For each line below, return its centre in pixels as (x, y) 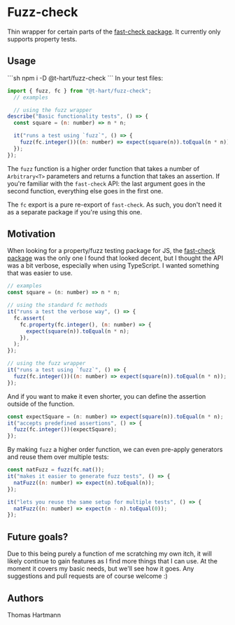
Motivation (31, 234)
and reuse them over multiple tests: (58, 457)
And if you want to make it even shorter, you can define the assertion (107, 396)
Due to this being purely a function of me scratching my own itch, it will (109, 554)
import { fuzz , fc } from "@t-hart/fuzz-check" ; (79, 91)
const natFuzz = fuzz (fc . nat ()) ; (56, 470)
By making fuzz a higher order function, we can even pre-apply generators (115, 450)
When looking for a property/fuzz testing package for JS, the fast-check (111, 251)
